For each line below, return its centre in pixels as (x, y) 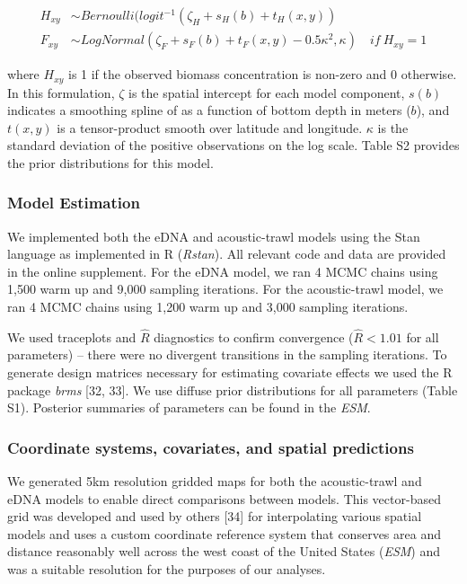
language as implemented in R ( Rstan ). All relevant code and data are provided (227, 254)
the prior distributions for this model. (110, 162)
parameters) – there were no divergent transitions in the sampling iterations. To (227, 354)
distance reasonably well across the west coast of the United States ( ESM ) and (224, 551)
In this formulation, (61, 92)
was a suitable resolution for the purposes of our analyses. (167, 569)
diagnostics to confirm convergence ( (254, 336)
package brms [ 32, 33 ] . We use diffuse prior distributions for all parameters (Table (233, 389)
